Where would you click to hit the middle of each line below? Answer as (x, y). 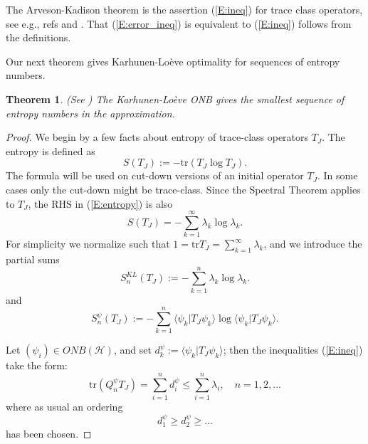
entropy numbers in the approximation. (90, 113)
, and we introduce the (313, 244)
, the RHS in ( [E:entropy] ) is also (100, 203)
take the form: (37, 365)
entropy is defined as (51, 150)
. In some (337, 175)
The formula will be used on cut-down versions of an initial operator (155, 175)
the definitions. (38, 37)
